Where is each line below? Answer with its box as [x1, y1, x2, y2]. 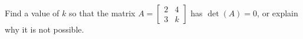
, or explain [257, 7, 298, 19]
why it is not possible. [5, 23, 84, 35]
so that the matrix [69, 7, 136, 19]
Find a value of [5, 7, 60, 19]
